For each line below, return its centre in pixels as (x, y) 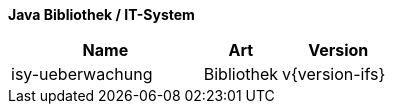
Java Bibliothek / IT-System (101, 14)
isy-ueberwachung (82, 74)
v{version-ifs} (334, 74)
